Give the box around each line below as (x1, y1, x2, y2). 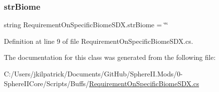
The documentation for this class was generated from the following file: (4, 52, 216, 62)
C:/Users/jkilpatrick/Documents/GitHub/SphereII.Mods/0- (4, 69, 183, 78)
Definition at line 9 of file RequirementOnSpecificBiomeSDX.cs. (4, 36, 193, 46)
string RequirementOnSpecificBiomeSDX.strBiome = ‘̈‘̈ (4, 19, 168, 30)
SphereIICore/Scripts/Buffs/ (4, 78, 90, 88)
